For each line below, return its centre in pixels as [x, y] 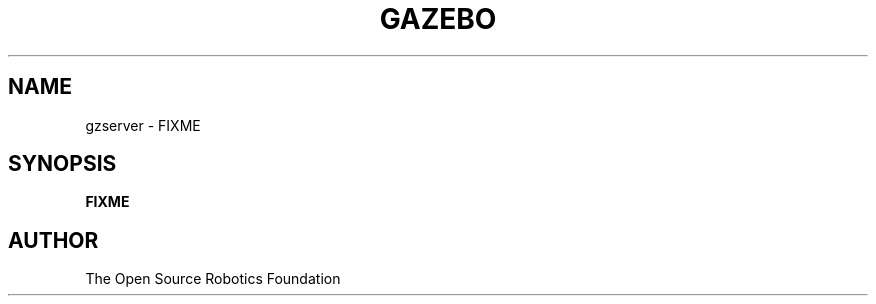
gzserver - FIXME [143, 125]
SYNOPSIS [62, 164]
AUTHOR [53, 240]
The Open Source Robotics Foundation [213, 279]
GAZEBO [438, 19]
